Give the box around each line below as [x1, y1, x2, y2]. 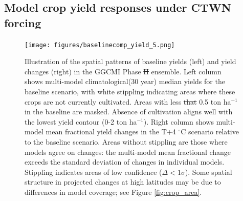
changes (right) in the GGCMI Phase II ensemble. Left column [25, 66, 222, 76]
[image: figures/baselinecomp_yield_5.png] [25, 41, 175, 49]
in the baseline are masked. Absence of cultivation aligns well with [25, 106, 233, 117]
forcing [4, 14, 41, 30]
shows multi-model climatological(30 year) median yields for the [25, 76, 225, 87]
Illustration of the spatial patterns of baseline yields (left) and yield [25, 56, 236, 67]
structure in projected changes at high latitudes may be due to [25, 176, 221, 187]
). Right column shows [143, 116, 214, 127]
